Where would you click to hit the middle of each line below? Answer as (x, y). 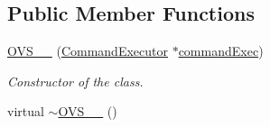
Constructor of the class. (75, 81)
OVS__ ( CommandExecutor (88, 51)
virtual (26, 111)
